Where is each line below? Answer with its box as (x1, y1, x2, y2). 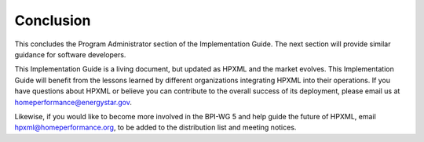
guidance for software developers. (14, 49, 126, 59)
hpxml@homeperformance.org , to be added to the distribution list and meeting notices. (14, 122, 297, 133)
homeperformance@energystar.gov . (14, 97, 133, 107)
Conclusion (14, 12, 91, 29)
